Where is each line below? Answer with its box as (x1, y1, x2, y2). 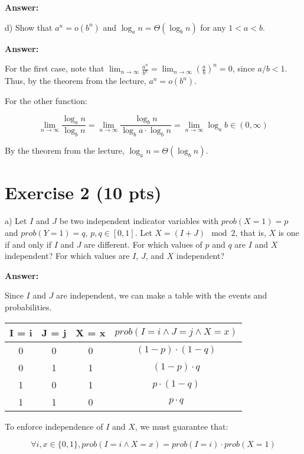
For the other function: (5, 95, 87, 107)
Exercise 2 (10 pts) (5, 180, 162, 205)
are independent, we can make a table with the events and (56, 289, 267, 301)
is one (278, 226, 299, 238)
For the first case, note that (5, 62, 104, 74)
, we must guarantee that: (135, 420, 228, 432)
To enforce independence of (5, 420, 103, 432)
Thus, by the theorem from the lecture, (5, 74, 146, 87)
